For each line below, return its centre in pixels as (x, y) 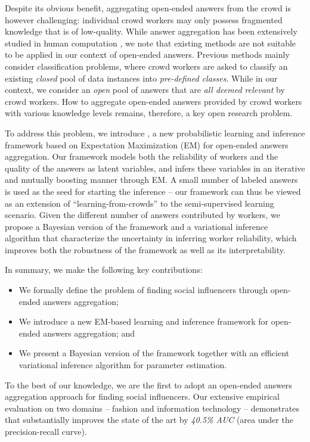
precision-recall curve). (46, 431)
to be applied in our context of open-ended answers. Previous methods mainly (147, 55)
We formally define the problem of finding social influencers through (143, 290)
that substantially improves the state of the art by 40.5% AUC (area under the (149, 420)
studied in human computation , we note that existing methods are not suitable (151, 43)
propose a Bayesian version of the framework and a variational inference (137, 226)
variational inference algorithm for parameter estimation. (123, 365)
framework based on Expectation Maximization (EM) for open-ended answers (147, 144)
